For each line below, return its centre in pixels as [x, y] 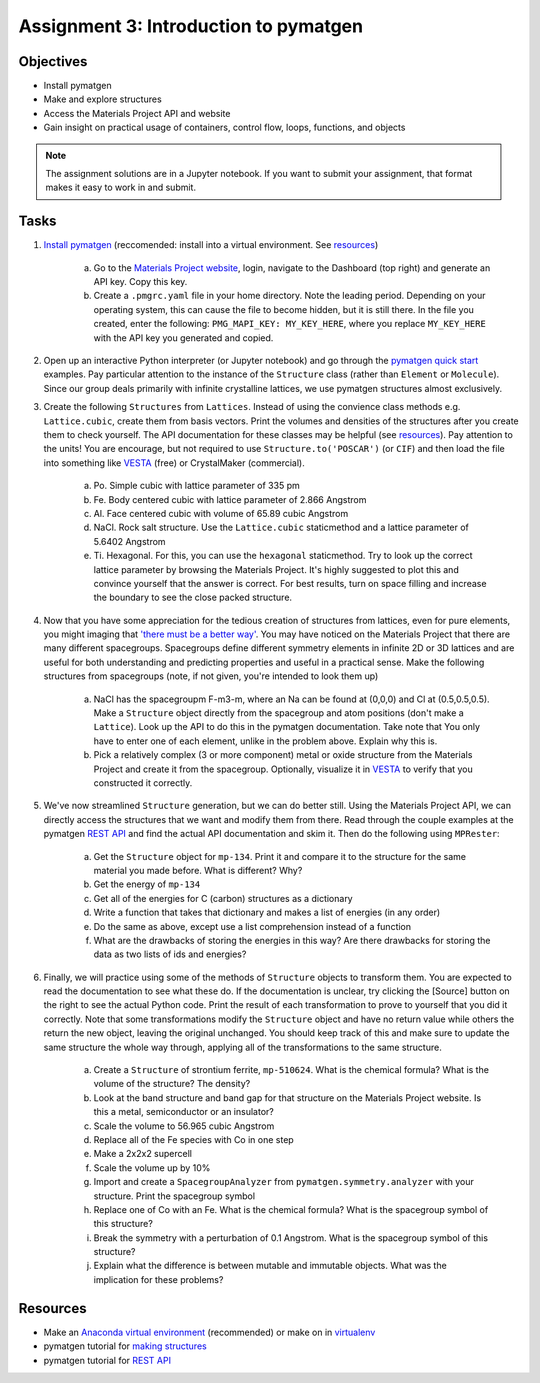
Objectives [53, 61]
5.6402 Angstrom [129, 541]
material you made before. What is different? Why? [198, 870]
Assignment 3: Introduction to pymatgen [191, 26]
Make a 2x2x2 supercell [142, 1154]
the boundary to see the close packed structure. [193, 597]
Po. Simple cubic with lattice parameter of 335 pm [196, 486]
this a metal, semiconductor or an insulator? [183, 1112]
